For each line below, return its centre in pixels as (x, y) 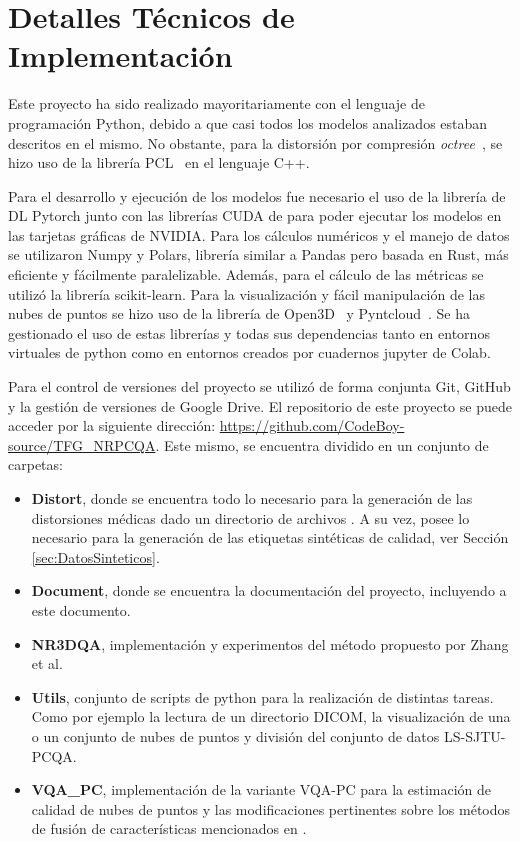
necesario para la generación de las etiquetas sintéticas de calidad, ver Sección (270, 537)
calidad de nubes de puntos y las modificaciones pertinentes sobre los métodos (271, 808)
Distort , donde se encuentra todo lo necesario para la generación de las (252, 498)
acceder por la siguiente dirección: (112, 425)
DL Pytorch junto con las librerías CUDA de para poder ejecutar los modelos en (255, 215)
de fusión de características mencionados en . (169, 828)
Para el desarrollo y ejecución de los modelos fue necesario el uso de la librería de (257, 195)
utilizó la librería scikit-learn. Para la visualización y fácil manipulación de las (247, 293)
